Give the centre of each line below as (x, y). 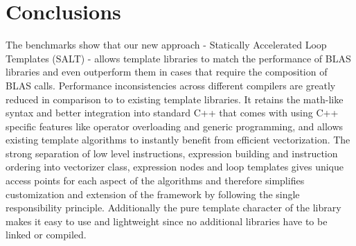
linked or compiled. (46, 235)
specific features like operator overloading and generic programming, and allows (175, 126)
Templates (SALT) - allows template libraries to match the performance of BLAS (178, 58)
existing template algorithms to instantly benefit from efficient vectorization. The (178, 140)
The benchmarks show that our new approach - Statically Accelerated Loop (166, 45)
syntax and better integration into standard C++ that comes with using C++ (172, 113)
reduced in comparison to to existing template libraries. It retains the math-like (175, 99)
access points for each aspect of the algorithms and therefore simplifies (155, 181)
